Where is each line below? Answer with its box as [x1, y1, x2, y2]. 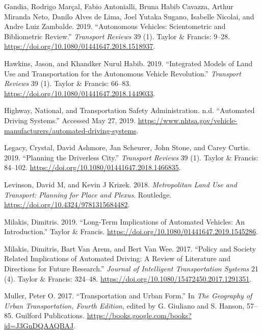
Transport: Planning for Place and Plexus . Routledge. [4, 189, 172, 200]
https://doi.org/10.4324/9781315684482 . [4, 199, 130, 210]
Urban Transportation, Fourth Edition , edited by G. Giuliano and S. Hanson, [4, 300, 245, 311]
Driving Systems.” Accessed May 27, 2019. [4, 115, 136, 125]
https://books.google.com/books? [87, 310, 192, 321]
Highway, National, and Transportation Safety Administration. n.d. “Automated [4, 105, 255, 116]
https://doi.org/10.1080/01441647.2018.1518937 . [4, 41, 155, 51]
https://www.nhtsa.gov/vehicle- [138, 115, 238, 125]
